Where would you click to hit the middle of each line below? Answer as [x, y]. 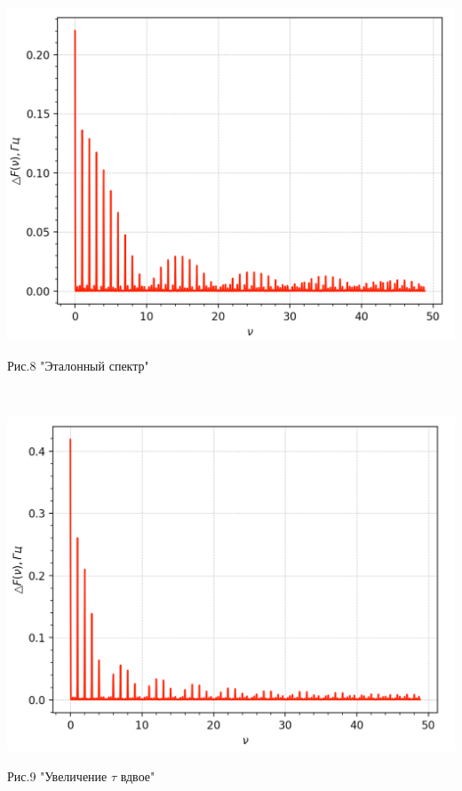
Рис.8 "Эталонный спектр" [78, 365]
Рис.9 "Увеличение [57, 775]
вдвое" [138, 775]
